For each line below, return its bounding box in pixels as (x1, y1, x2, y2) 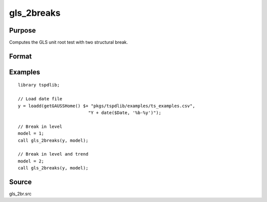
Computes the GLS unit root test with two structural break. (9, 40, 128, 45)
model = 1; (18, 131, 44, 136)
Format (9, 52, 32, 60)
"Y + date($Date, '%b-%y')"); (88, 110, 162, 116)
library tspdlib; (18, 82, 60, 88)
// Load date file (18, 96, 63, 102)
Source (9, 178, 32, 186)
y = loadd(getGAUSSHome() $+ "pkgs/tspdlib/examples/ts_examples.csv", (18, 103, 195, 109)
